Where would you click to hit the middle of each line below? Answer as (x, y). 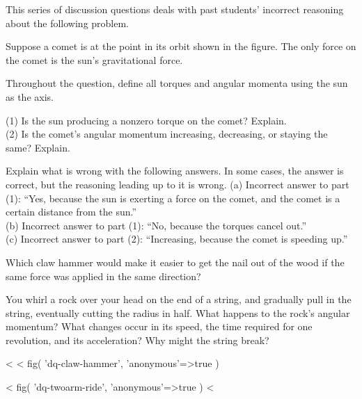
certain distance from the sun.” (71, 212)
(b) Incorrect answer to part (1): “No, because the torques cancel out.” (156, 225)
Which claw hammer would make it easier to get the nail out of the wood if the (175, 262)
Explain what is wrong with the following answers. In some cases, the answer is (175, 171)
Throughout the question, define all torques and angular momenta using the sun (177, 83)
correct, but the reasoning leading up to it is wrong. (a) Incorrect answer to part (178, 184)
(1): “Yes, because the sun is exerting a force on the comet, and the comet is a (173, 198)
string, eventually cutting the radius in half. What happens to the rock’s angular (178, 312)
